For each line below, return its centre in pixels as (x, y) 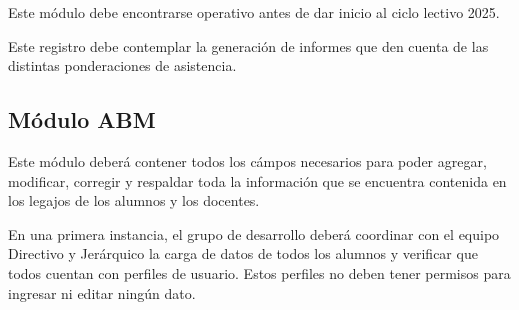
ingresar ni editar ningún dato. (102, 292)
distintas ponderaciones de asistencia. (122, 65)
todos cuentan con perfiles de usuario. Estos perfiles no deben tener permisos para (259, 272)
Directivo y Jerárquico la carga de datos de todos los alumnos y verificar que (243, 253)
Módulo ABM (82, 119)
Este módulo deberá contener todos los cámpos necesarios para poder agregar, (247, 160)
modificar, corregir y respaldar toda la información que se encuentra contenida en (257, 180)
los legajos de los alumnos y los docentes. (134, 200)
